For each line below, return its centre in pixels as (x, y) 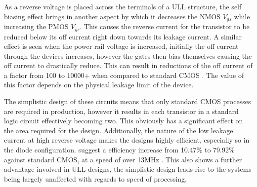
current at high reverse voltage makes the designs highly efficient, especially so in (127, 140)
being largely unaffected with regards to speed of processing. (95, 178)
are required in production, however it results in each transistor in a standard (121, 111)
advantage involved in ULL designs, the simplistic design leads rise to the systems (128, 169)
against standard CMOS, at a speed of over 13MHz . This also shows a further (123, 159)
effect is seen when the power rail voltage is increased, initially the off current (121, 46)
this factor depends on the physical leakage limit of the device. (99, 85)
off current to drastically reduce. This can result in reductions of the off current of (128, 65)
